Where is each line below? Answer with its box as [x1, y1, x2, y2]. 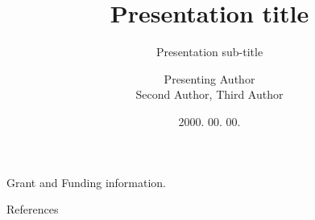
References [6, 201, 59, 218]
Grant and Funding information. [6, 173, 167, 190]
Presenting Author [164, 70, 255, 87]
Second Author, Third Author [135, 86, 284, 103]
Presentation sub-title [155, 43, 263, 60]
